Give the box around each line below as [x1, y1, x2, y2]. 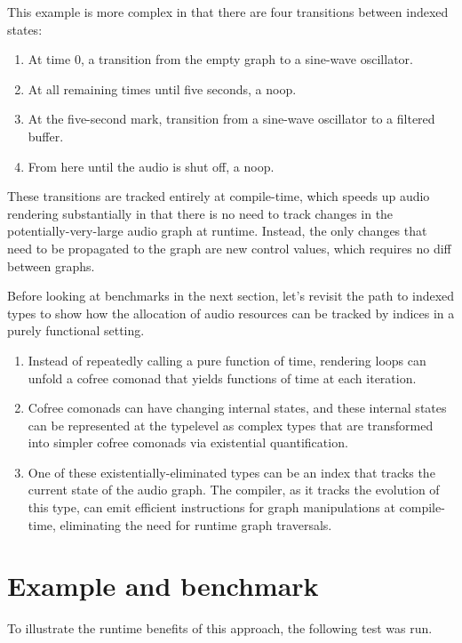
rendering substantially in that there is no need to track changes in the [7, 204, 394, 222]
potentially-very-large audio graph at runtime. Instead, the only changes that [7, 221, 427, 240]
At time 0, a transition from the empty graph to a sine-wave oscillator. [28, 50, 413, 68]
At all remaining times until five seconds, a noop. [28, 79, 297, 98]
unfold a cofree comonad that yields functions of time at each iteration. [28, 368, 417, 387]
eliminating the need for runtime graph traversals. [60, 515, 332, 534]
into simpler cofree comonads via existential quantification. [28, 433, 348, 452]
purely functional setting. [7, 321, 145, 340]
